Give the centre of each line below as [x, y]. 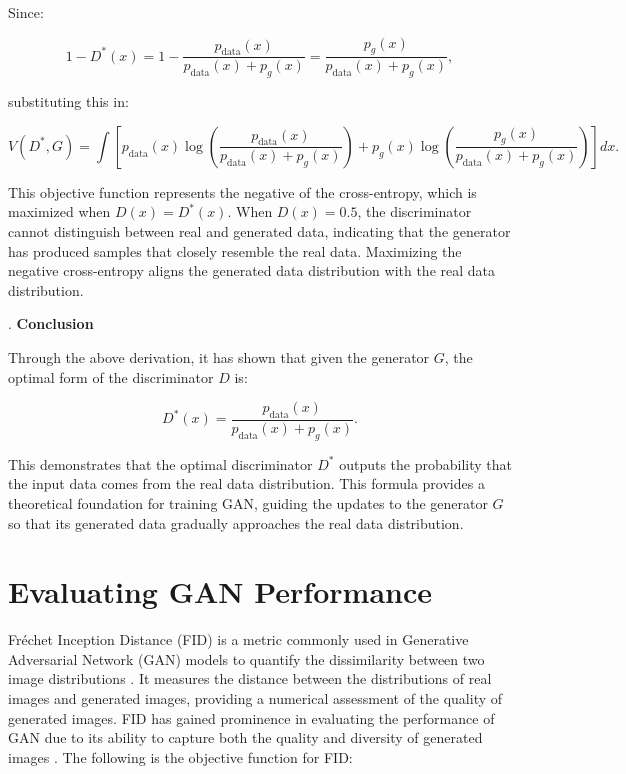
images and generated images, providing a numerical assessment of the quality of [255, 698]
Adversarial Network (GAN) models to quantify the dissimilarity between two [246, 658]
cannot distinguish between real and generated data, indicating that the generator [259, 231]
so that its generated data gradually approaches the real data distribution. [236, 522]
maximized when [59, 211]
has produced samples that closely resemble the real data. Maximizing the [235, 250]
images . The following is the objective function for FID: [180, 756]
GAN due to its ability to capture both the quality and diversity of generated [245, 737]
